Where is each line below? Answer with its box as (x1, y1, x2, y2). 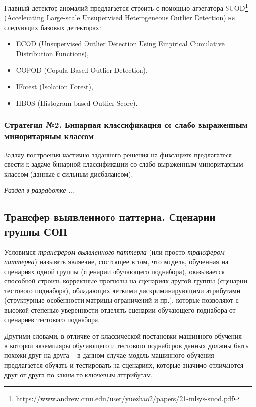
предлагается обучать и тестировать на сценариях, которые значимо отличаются (4, 360, 244, 370)
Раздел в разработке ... (4, 185, 75, 195)
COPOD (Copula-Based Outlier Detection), (16, 64, 148, 75)
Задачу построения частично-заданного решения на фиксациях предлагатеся (4, 149, 232, 159)
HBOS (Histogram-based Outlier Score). (16, 97, 138, 108)
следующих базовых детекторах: (4, 22, 101, 32)
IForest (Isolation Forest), (16, 81, 93, 92)
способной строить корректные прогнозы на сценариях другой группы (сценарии (4, 276, 248, 286)
